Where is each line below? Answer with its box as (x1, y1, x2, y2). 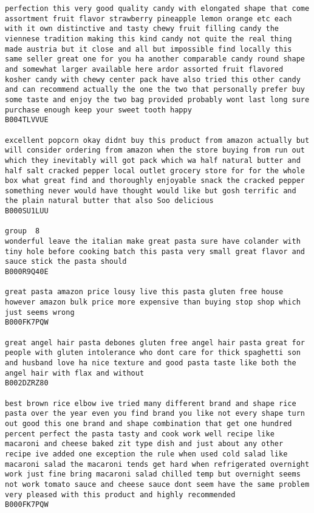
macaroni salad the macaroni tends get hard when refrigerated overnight (5, 460, 310, 469)
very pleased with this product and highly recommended (5, 490, 236, 499)
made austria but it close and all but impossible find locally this (5, 44, 292, 53)
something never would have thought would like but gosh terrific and (5, 186, 296, 195)
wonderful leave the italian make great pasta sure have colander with (5, 237, 301, 246)
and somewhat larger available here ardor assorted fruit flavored (5, 64, 284, 74)
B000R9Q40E (5, 267, 49, 277)
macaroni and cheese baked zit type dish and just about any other (5, 439, 284, 449)
